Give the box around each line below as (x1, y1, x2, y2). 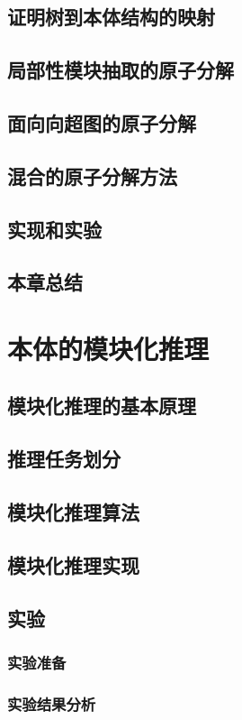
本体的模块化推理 (7, 329, 210, 366)
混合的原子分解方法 (7, 162, 177, 189)
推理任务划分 (7, 445, 121, 473)
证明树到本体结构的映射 (7, 3, 215, 31)
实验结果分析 (7, 692, 96, 715)
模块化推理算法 (7, 498, 139, 526)
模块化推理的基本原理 (7, 392, 196, 420)
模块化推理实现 (7, 550, 139, 578)
